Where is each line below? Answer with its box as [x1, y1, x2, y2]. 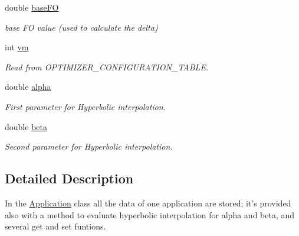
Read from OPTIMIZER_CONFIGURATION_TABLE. [5, 60, 209, 73]
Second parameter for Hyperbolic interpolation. [5, 140, 173, 153]
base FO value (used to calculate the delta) [5, 21, 158, 33]
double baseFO [5, 1, 59, 13]
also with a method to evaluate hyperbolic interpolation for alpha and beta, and [5, 208, 295, 221]
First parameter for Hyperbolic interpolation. [5, 100, 166, 112]
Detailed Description [5, 169, 134, 187]
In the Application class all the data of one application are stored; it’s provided [5, 196, 291, 209]
